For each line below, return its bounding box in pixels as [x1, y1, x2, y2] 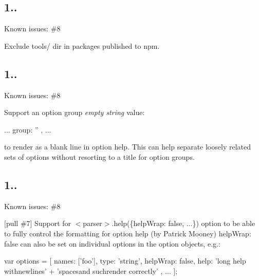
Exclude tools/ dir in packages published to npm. [4, 40, 160, 51]
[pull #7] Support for [4, 218, 71, 229]
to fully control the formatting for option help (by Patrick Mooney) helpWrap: [4, 228, 251, 238]
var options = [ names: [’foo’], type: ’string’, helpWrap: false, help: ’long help [4, 255, 246, 266]
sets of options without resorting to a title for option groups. [4, 151, 195, 162]
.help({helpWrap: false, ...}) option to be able [112, 218, 255, 229]
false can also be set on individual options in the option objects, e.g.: [4, 238, 220, 249]
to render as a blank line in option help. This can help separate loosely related [4, 141, 251, 152]
